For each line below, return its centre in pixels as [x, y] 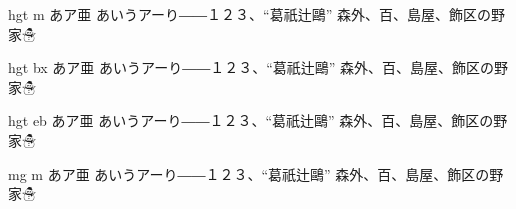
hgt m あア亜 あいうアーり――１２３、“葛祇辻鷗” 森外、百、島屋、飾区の [249, 14]
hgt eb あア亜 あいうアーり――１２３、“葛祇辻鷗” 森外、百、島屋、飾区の [251, 120]
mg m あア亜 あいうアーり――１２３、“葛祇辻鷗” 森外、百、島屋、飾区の [249, 173]
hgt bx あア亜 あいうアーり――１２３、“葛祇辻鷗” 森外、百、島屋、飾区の [251, 67]
